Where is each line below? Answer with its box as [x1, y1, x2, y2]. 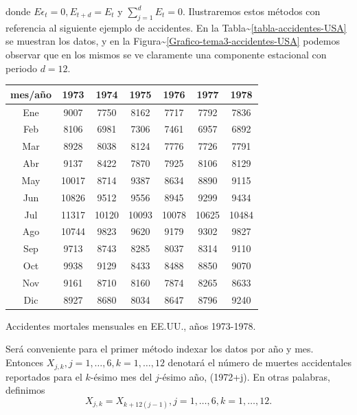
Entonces [5, 355, 44, 370]
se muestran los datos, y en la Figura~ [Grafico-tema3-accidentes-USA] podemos [5, 34, 340, 48]
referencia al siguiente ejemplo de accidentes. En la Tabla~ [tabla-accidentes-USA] [5, 20, 347, 34]
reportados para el [5, 369, 82, 383]
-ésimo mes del [90, 369, 152, 383]
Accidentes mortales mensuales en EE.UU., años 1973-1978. [5, 318, 256, 333]
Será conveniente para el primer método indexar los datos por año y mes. [5, 341, 314, 356]
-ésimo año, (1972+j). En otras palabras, [159, 369, 330, 383]
